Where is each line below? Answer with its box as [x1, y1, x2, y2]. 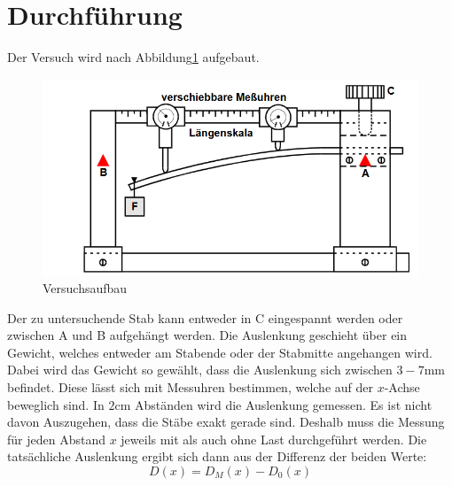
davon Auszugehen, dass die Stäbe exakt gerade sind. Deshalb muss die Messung [7, 413, 445, 431]
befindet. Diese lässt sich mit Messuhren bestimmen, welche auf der [7, 378, 373, 396]
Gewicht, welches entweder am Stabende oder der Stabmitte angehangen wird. [7, 343, 433, 361]
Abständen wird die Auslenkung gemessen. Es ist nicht [134, 395, 433, 413]
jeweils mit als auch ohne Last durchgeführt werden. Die [121, 429, 427, 448]
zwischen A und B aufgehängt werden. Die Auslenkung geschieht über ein [7, 326, 408, 344]
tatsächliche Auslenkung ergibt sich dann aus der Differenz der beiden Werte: [7, 447, 427, 466]
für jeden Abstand [7, 429, 105, 448]
